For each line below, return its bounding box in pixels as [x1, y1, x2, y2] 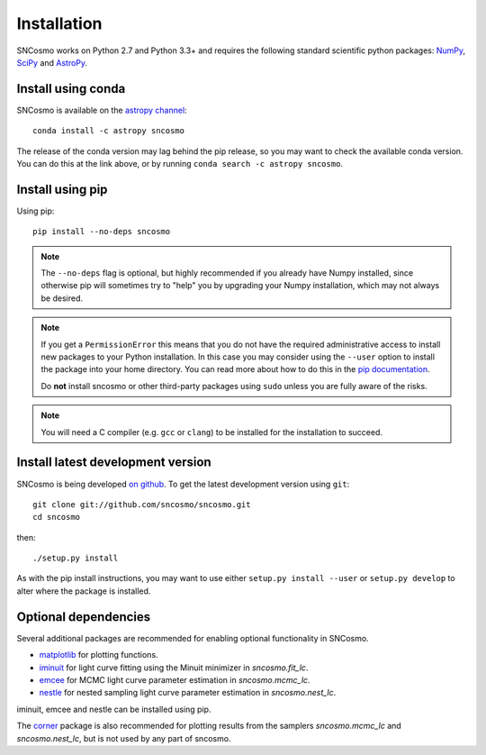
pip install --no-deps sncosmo [32, 226, 171, 237]
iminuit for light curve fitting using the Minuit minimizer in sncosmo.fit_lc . [39, 662, 309, 673]
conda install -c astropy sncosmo [32, 126, 184, 136]
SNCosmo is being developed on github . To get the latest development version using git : [16, 478, 350, 489]
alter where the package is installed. [16, 586, 151, 596]
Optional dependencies [16, 609, 151, 624]
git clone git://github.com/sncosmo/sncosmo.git [32, 499, 251, 509]
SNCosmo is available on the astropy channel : [16, 105, 188, 115]
